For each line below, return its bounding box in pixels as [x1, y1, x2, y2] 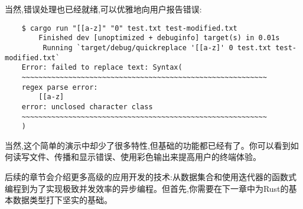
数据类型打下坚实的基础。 [12, 194, 112, 206]
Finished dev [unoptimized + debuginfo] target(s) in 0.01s [38, 34, 280, 43]
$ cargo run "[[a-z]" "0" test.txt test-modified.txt [21, 24, 237, 32]
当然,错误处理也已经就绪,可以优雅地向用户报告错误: [5, 3, 202, 15]
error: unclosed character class [21, 102, 153, 111]
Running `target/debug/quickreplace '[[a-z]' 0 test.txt [43, 43, 272, 52]
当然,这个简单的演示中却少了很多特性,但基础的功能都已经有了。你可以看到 [5, 139, 291, 151]
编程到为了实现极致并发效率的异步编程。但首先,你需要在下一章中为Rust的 [5, 182, 289, 194]
